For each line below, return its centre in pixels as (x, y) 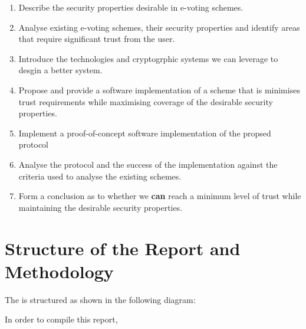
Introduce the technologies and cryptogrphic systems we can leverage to (148, 58)
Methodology (59, 271)
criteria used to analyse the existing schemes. (100, 176)
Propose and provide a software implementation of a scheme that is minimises (159, 89)
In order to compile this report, (61, 319)
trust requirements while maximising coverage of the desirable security (146, 101)
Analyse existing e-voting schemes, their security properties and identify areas (159, 27)
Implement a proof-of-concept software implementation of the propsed (145, 133)
